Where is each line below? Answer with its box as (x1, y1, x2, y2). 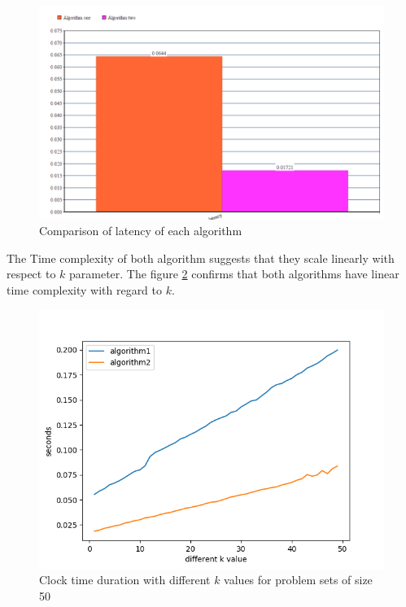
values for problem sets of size (224, 571, 373, 588)
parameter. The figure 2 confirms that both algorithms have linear (69, 265, 399, 282)
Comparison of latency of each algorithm (39, 222, 242, 239)
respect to (7, 265, 56, 282)
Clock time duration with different (39, 571, 211, 588)
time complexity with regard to (7, 282, 163, 299)
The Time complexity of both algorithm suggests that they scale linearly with (7, 249, 395, 266)
